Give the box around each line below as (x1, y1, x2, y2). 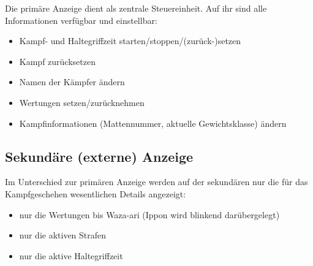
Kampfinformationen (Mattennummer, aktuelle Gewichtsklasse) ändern (19, 116, 287, 129)
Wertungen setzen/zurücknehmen (19, 96, 145, 108)
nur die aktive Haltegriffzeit (19, 249, 123, 262)
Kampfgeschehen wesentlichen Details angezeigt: (5, 187, 186, 200)
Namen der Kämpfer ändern (19, 75, 125, 88)
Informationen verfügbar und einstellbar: (5, 13, 157, 26)
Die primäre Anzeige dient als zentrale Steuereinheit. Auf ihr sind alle (5, 2, 267, 14)
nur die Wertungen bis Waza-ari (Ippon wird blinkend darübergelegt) (19, 208, 280, 221)
